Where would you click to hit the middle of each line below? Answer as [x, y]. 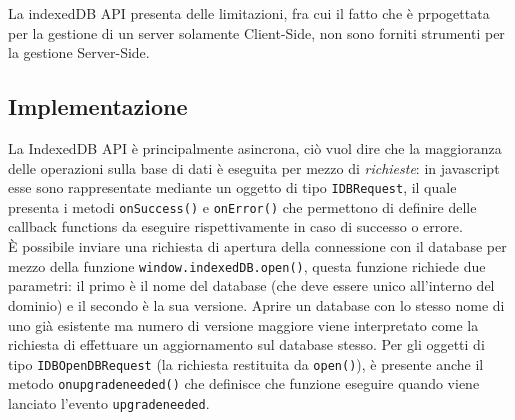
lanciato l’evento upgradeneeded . [109, 403]
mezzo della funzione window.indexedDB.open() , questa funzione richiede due [247, 265]
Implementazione [98, 106]
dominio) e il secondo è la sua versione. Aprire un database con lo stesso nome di [256, 304]
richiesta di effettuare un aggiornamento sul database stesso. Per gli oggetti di [246, 344]
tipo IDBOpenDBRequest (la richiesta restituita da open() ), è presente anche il [246, 363]
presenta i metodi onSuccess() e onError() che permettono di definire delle [242, 206]
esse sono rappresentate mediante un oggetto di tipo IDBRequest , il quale [232, 187]
